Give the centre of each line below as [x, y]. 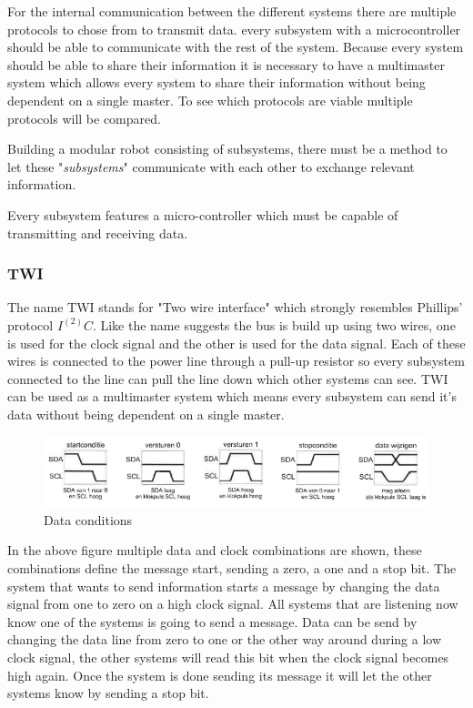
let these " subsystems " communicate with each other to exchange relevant [211, 166]
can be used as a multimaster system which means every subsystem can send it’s [232, 396]
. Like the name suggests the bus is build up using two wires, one [274, 324]
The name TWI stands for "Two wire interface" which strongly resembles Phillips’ [235, 307]
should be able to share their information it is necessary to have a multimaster [226, 64]
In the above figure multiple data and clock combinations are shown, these [215, 550]
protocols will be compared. [84, 118]
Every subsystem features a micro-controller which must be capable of [203, 214]
